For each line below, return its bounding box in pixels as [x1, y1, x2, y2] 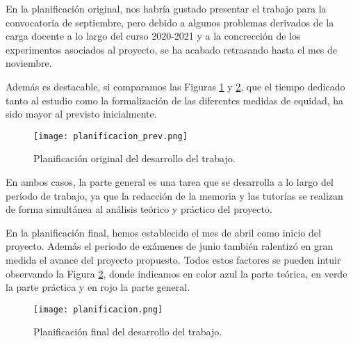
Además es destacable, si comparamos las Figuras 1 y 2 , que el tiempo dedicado [6, 79, 345, 93]
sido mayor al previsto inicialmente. [6, 106, 157, 121]
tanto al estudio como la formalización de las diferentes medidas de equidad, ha [6, 93, 344, 107]
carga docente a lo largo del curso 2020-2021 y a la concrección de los [6, 29, 301, 43]
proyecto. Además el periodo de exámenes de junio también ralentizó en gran [6, 239, 334, 253]
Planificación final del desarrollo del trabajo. [33, 324, 222, 339]
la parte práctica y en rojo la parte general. [6, 280, 190, 294]
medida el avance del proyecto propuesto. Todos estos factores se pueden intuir [6, 252, 341, 266]
